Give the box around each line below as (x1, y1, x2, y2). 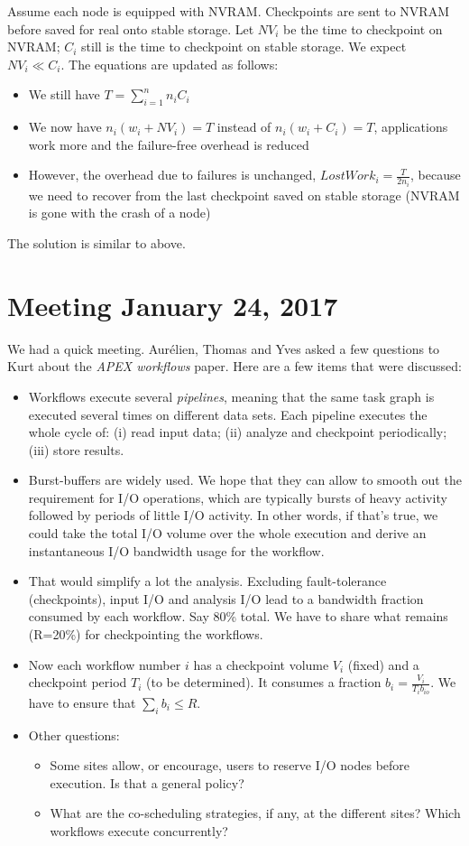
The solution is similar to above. (7, 234, 186, 253)
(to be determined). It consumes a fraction (146, 673, 382, 692)
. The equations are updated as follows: (60, 54, 279, 73)
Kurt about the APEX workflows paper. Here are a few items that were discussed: (7, 357, 462, 376)
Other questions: (28, 725, 120, 744)
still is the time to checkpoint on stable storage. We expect (81, 37, 407, 56)
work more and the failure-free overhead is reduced (28, 135, 309, 153)
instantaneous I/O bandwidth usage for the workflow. (28, 541, 325, 560)
